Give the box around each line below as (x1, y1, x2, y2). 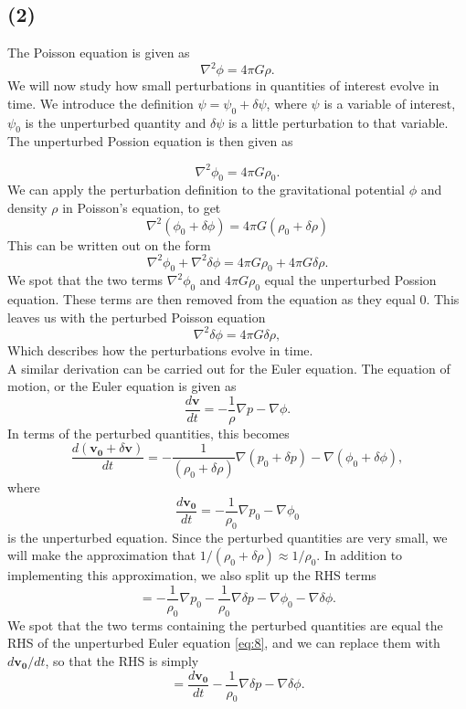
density (7, 197, 48, 217)
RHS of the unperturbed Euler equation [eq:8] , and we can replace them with (7, 633, 440, 652)
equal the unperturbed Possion (264, 270, 437, 290)
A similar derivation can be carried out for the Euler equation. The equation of (7, 358, 450, 377)
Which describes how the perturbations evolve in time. (7, 340, 313, 359)
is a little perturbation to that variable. (228, 112, 449, 132)
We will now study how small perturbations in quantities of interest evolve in (7, 76, 440, 95)
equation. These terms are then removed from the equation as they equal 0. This (7, 290, 460, 309)
